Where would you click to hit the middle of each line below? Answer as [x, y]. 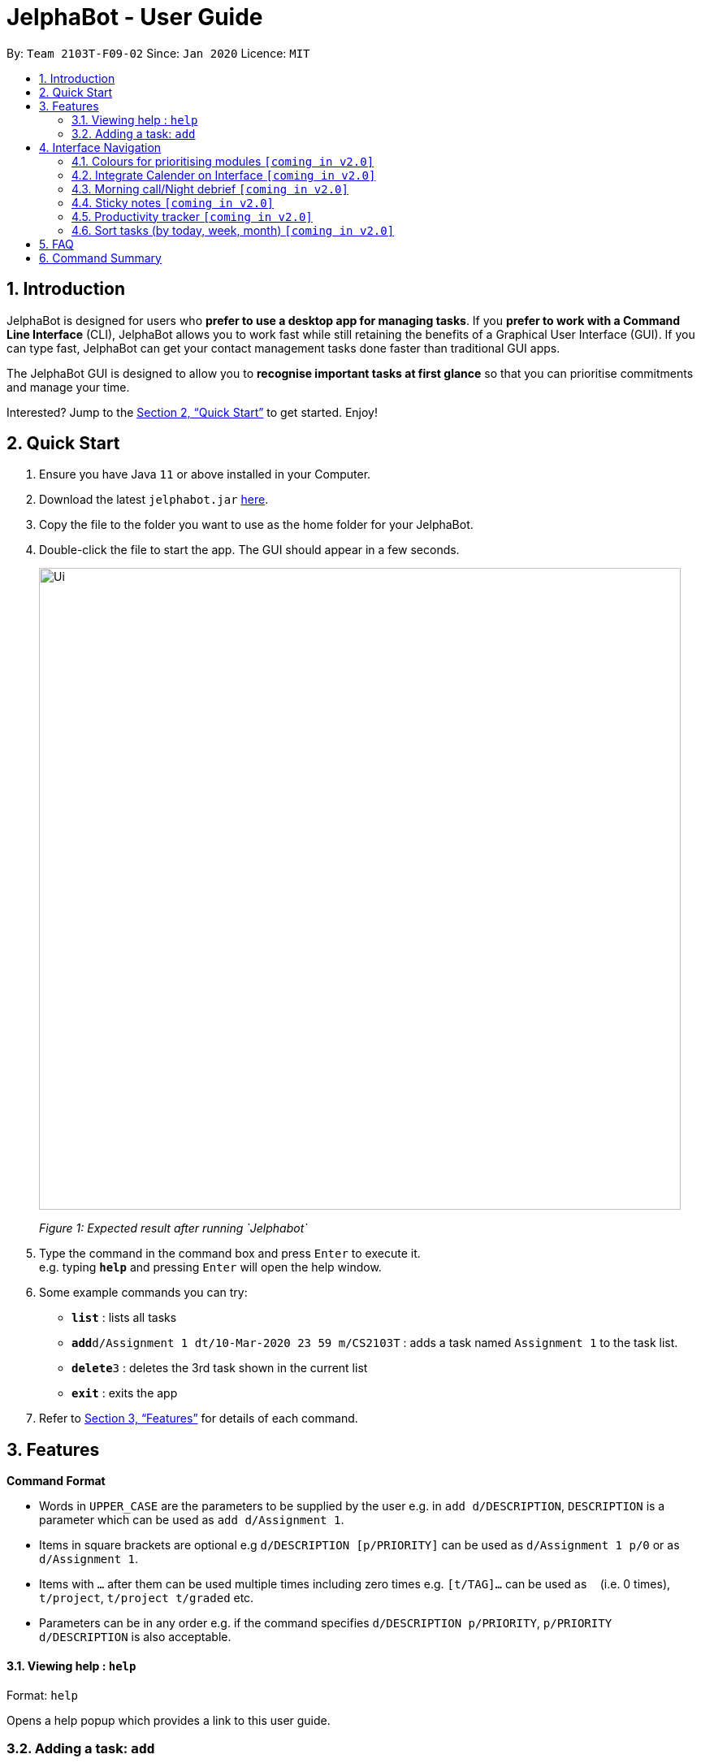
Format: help [42, 1695]
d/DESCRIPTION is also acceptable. [135, 1637]
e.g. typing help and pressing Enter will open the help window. [210, 1267]
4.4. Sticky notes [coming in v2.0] [173, 202]
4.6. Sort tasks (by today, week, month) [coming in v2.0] [233, 230]
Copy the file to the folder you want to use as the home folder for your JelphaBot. [256, 525]
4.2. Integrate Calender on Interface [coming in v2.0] [224, 175]
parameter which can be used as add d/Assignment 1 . [192, 1520]
